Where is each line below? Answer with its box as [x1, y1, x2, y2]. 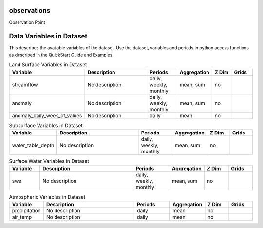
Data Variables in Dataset [9, 32, 88, 40]
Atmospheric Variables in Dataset [9, 193, 86, 200]
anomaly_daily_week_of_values [12, 112, 82, 119]
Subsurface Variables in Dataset [9, 122, 83, 129]
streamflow [12, 81, 38, 88]
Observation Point [9, 19, 46, 25]
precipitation [12, 207, 41, 214]
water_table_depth [12, 142, 55, 149]
